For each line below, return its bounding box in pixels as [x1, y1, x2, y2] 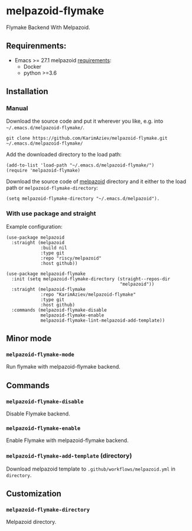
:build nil [40, 245, 67, 251]
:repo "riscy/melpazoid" [40, 255, 102, 261]
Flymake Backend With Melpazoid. [6, 24, 90, 31]
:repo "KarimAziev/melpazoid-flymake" [40, 292, 136, 298]
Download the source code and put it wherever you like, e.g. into [6, 117, 164, 125]
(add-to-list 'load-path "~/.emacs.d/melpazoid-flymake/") [6, 162, 155, 168]
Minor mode [6, 334, 52, 344]
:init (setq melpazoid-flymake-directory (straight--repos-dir [11, 276, 170, 282]
